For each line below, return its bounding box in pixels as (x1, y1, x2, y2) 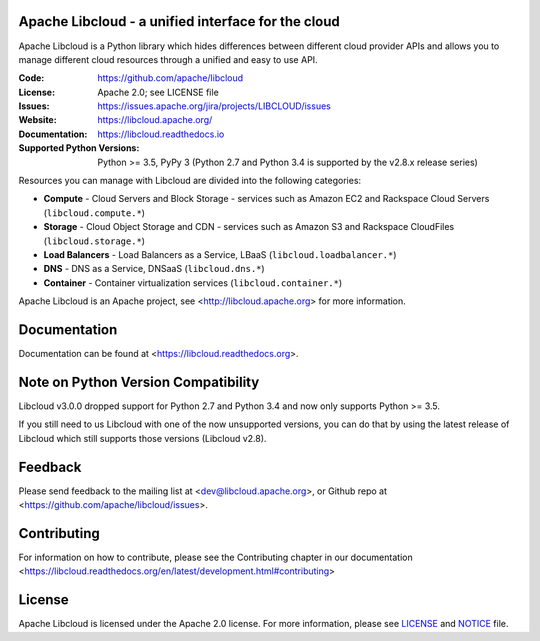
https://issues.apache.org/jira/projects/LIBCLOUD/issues (97, 100, 332, 112)
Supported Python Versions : (18, 142, 140, 154)
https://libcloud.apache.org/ (97, 114, 213, 126)
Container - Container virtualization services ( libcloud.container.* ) (43, 276, 343, 289)
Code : (18, 72, 45, 84)
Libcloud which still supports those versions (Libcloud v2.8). (18, 432, 267, 444)
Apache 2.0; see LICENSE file (97, 86, 219, 98)
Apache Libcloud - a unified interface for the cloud (18, 13, 340, 30)
